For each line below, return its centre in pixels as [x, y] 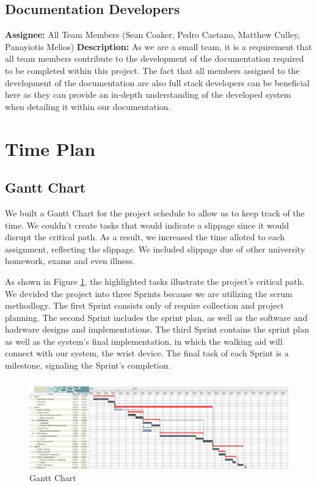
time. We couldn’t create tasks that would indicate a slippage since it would [147, 225]
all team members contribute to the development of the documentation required [155, 58]
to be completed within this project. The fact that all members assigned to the [152, 70]
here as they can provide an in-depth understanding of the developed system [148, 94]
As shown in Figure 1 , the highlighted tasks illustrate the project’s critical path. [155, 281]
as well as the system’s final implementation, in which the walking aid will [144, 341]
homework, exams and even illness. [70, 261]
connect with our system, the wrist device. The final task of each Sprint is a [147, 353]
